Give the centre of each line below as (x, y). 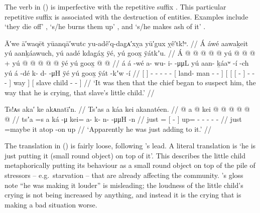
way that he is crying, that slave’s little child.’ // (80, 92)
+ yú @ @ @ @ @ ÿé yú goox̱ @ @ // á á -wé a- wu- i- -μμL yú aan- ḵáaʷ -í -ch (127, 62)
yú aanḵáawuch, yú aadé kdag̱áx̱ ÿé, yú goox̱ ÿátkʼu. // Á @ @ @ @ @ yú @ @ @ (130, 53)
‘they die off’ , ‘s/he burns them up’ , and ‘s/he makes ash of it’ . (105, 26)
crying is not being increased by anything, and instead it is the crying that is (123, 195)
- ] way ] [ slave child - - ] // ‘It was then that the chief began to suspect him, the (130, 82)
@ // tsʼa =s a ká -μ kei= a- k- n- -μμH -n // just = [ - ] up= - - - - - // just (123, 119)
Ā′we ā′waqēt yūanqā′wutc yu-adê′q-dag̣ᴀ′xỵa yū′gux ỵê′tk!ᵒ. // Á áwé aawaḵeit (126, 43)
